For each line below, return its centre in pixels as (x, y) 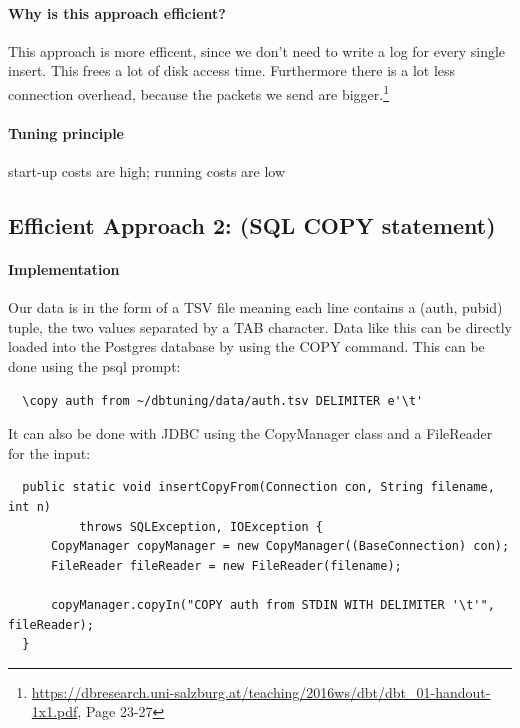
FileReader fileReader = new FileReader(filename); (226, 565)
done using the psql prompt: (94, 365)
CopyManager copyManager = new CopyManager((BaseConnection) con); (280, 546)
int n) (29, 506)
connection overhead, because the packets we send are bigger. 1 (199, 92)
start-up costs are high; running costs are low (147, 171)
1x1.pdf (54, 711)
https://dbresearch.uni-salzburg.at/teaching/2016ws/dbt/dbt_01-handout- (261, 691)
